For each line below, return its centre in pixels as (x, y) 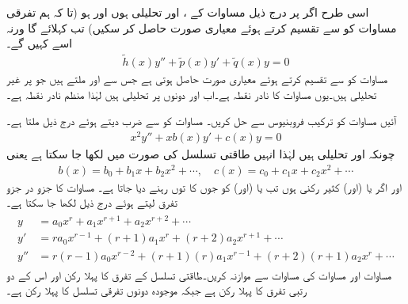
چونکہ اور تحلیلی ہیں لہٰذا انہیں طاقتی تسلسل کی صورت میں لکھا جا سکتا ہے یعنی (201, 153)
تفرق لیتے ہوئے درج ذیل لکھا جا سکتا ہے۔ (92, 202)
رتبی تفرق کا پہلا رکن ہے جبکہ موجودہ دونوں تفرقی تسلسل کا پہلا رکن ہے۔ (156, 290)
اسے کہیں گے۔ (40, 43)
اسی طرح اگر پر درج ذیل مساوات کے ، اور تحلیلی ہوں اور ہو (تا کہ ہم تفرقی (188, 12)
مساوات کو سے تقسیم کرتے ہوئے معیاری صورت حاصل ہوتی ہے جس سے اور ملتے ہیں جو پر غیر (197, 79)
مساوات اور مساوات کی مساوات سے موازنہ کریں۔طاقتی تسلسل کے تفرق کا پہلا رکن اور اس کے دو (199, 274)
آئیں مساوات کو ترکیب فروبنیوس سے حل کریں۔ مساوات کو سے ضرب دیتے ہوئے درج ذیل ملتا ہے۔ (202, 121)
